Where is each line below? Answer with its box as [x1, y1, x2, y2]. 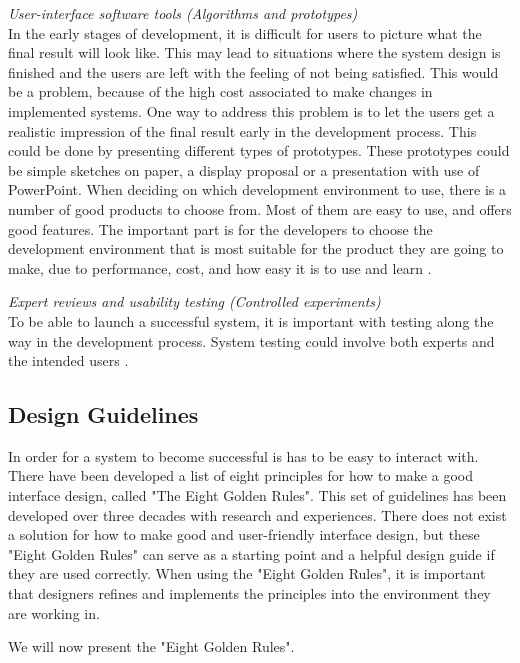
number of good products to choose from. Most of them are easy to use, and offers [8, 198, 512, 219]
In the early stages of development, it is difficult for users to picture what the [8, 22, 482, 43]
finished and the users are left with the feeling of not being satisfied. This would [8, 61, 499, 82]
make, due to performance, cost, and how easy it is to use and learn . [8, 257, 432, 278]
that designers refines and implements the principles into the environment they [8, 583, 491, 604]
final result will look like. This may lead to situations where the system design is [8, 42, 501, 63]
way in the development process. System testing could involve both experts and [8, 330, 495, 351]
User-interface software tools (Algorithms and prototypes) [8, 3, 358, 23]
